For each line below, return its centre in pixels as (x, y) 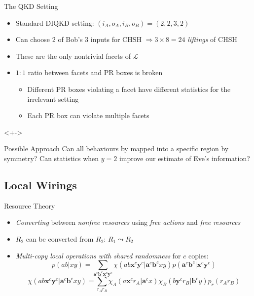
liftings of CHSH (212, 39)
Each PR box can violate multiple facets (88, 115)
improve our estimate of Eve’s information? (184, 158)
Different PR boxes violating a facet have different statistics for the (129, 89)
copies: (198, 255)
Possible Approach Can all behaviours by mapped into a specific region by (116, 148)
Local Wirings (40, 185)
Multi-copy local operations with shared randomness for (98, 255)
